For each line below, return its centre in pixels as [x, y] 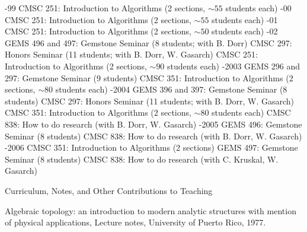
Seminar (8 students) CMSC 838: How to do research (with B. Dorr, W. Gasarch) [153, 136]
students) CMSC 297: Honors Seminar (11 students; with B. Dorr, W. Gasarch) [150, 101]
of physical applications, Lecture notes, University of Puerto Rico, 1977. [135, 222]
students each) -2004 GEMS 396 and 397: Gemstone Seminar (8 [171, 89]
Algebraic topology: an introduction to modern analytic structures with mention [151, 210]
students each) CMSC [251, 112]
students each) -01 [245, 19]
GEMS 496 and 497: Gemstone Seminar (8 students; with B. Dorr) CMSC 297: [148, 42]
